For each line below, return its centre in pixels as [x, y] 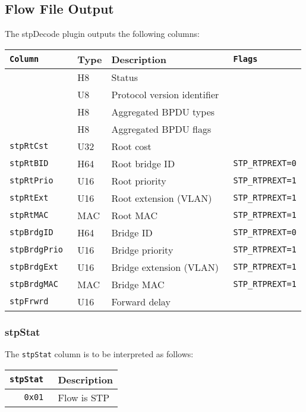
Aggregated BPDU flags [161, 129]
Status [124, 77]
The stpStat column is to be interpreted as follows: [99, 354]
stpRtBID [29, 163]
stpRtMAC [29, 215]
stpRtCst [29, 146]
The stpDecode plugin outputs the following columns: [102, 34]
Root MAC [134, 215]
